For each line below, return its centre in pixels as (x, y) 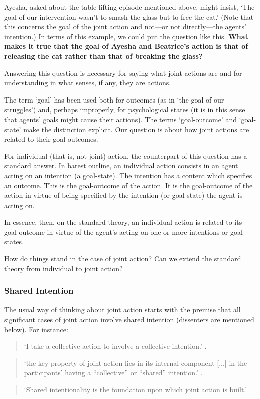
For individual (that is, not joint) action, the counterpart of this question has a (126, 156)
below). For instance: (36, 329)
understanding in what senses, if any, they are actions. (88, 83)
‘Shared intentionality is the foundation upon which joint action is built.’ (136, 390)
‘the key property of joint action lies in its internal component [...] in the (136, 363)
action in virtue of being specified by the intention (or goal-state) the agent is (123, 195)
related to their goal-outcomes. (51, 139)
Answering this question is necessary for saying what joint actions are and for (123, 73)
